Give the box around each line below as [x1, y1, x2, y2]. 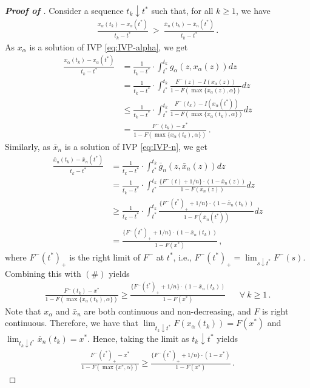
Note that [5, 304, 41, 317]
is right [262, 304, 289, 317]
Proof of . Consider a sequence [5, 4, 124, 17]
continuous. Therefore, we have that [5, 316, 138, 329]
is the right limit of [69, 250, 140, 263]
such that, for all [151, 4, 214, 17]
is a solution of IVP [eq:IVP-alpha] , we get [29, 40, 188, 53]
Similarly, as [5, 140, 50, 152]
